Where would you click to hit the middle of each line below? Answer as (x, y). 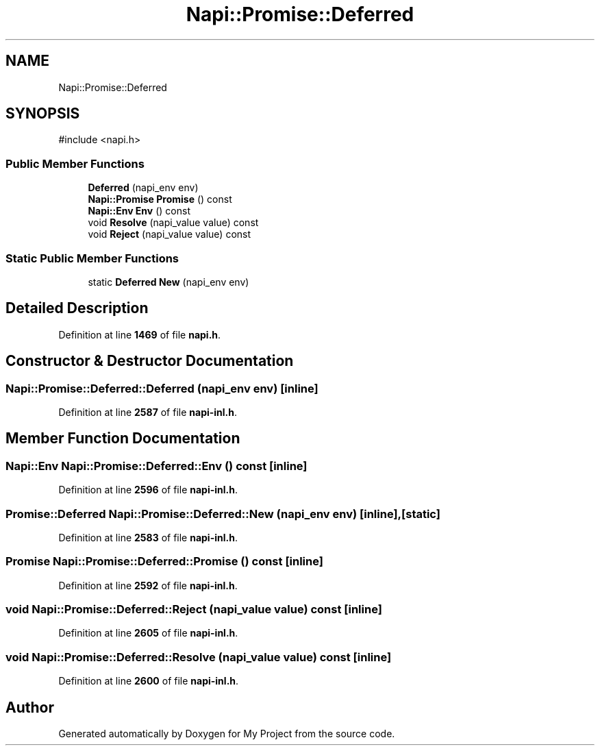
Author (30, 707)
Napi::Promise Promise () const (160, 199)
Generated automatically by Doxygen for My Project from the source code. (227, 734)
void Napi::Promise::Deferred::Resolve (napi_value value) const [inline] (199, 657)
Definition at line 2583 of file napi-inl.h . (148, 537)
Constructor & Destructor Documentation (150, 361)
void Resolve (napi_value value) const (173, 223)
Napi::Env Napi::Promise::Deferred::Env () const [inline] (157, 466)
